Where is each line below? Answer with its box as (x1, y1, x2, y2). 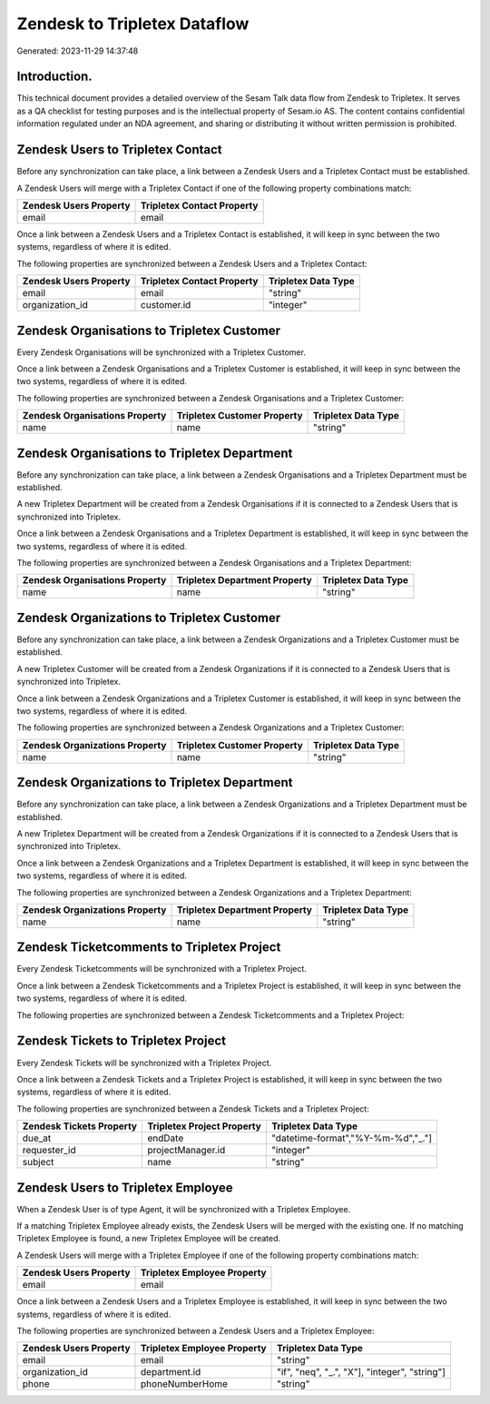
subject (22, 1156, 54, 1169)
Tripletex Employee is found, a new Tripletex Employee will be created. (16, 1233, 281, 1244)
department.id (141, 1366, 201, 1379)
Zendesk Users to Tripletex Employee (16, 1180, 233, 1195)
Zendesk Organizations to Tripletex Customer (16, 609, 281, 626)
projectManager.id (146, 1144, 226, 1157)
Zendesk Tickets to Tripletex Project (16, 1033, 227, 1049)
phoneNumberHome (141, 1378, 229, 1390)
